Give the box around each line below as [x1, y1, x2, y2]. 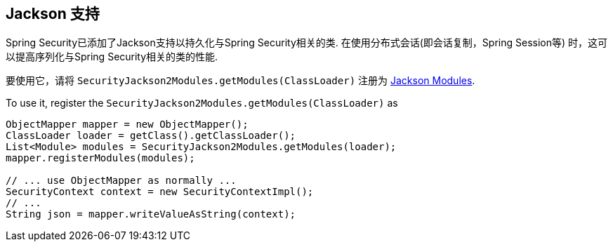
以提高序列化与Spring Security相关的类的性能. [6, 51, 218, 63]
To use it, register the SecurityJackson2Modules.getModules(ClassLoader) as [6, 97, 398, 109]
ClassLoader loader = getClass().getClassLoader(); [6, 130, 296, 142]
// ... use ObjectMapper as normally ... [6, 175, 237, 187]
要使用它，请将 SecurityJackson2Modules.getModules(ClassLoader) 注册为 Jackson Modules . [6, 74, 475, 87]
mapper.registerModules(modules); [6, 152, 195, 164]
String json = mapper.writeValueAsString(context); [6, 208, 296, 220]
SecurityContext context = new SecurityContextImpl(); [6, 186, 314, 198]
